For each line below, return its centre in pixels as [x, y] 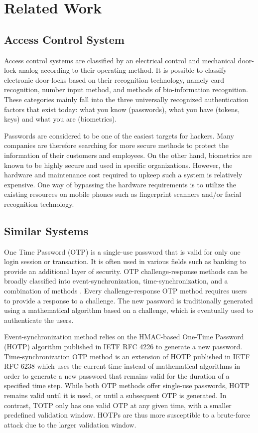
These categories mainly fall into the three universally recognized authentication [126, 99]
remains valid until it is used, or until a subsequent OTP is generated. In [115, 395]
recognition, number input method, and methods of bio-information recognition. [126, 89]
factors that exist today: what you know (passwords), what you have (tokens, [122, 109]
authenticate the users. [39, 320]
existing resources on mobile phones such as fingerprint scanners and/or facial [123, 194]
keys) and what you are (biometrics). [61, 119]
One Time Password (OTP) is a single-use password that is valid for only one [122, 251]
